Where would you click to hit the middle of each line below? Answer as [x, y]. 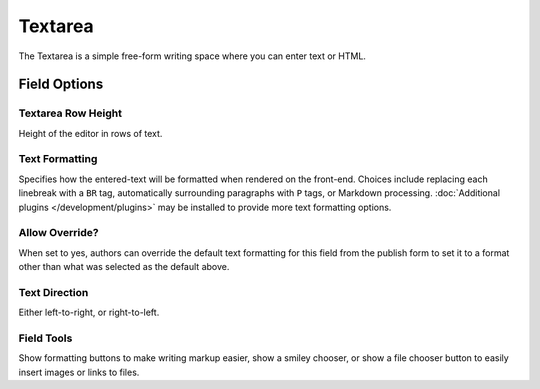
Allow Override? [58, 233]
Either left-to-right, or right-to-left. [89, 312]
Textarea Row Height [70, 113]
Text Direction [53, 292]
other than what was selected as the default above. [124, 267]
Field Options [61, 84]
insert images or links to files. [79, 372]
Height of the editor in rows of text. [90, 133]
